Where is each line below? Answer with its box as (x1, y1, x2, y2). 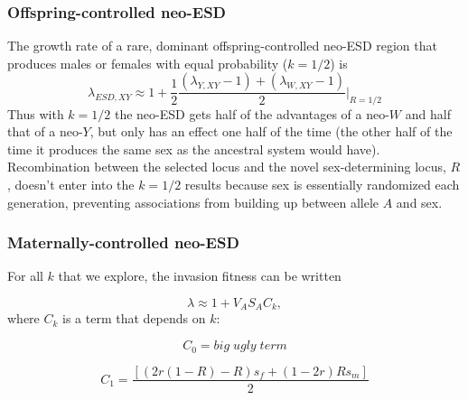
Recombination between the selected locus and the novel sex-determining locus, (7, 157, 446, 176)
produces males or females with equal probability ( (7, 53, 288, 72)
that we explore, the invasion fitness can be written (58, 266, 342, 285)
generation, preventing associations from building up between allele (7, 192, 379, 211)
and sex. (396, 192, 443, 211)
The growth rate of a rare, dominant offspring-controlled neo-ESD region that (7, 36, 437, 55)
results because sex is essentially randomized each (184, 175, 460, 194)
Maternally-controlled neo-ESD (7, 231, 239, 254)
